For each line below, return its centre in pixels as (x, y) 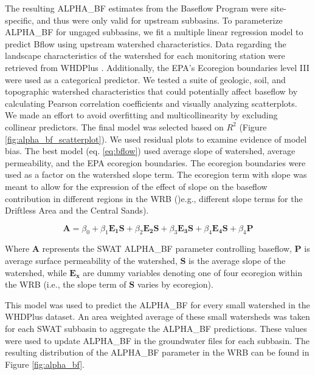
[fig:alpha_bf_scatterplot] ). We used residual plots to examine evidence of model (156, 139)
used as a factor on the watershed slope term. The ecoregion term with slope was (156, 174)
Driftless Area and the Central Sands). (77, 210)
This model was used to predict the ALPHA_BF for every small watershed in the (157, 304)
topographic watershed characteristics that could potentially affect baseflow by (151, 91)
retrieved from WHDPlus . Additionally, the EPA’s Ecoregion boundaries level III (157, 67)
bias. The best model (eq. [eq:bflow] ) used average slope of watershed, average (150, 151)
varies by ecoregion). (175, 284)
